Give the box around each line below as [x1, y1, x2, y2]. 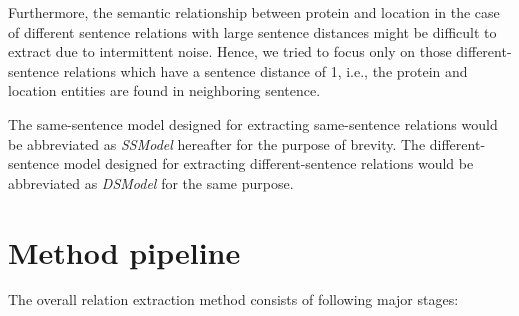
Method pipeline [8, 231, 241, 272]
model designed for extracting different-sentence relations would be [63, 153, 474, 174]
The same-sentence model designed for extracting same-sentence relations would [8, 113, 498, 134]
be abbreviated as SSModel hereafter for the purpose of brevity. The [8, 133, 426, 154]
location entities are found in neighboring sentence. [8, 80, 321, 101]
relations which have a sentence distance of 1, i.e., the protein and [63, 60, 468, 81]
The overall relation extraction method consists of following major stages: [8, 289, 459, 310]
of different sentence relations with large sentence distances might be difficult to [8, 21, 497, 42]
